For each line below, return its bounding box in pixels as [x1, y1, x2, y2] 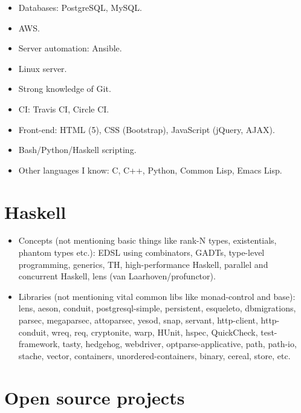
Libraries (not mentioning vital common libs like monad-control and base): [18, 290, 296, 302]
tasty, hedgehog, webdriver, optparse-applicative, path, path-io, [62, 337, 297, 350]
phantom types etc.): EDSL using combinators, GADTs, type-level [18, 246, 265, 259]
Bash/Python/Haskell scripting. [18, 143, 137, 156]
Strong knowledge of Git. [18, 82, 111, 95]
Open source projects [4, 385, 185, 409]
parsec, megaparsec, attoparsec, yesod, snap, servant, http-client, [18, 314, 258, 327]
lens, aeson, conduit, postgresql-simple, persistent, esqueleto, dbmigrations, [18, 302, 296, 314]
